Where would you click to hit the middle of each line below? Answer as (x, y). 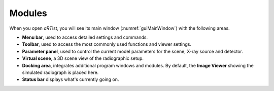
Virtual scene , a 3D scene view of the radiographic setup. (83, 58)
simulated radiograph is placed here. (60, 72)
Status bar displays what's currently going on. (71, 79)
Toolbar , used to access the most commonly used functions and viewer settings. (107, 44)
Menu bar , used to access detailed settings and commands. (85, 37)
